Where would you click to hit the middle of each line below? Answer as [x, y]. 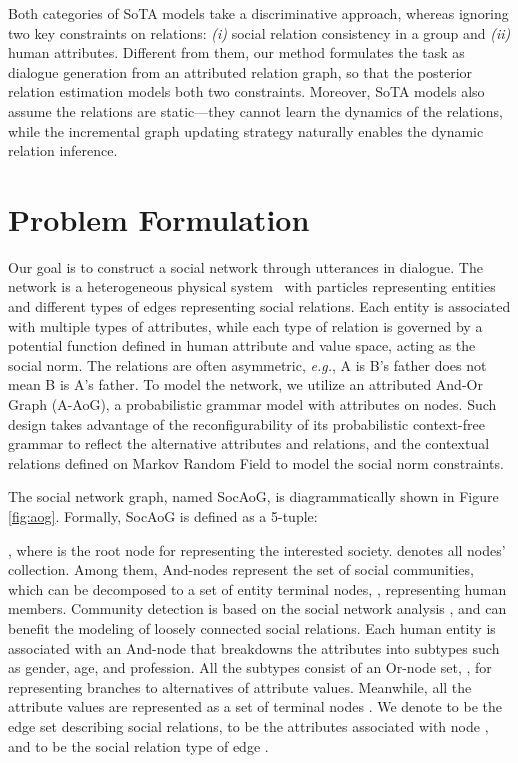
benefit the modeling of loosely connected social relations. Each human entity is [252, 627]
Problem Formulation [159, 218]
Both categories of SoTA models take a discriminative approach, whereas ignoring [258, 13]
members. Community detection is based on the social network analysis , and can [257, 608]
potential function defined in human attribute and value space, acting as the [242, 345]
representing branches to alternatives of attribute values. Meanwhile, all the [240, 686]
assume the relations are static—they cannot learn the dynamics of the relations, [255, 110]
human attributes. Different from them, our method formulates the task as [236, 52]
